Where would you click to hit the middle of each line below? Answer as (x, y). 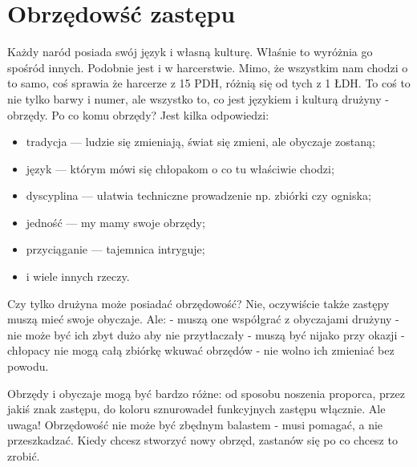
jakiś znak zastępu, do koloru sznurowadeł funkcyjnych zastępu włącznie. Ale (196, 409)
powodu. (28, 366)
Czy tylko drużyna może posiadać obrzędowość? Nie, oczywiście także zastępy (198, 303)
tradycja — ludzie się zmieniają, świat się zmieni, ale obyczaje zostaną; (200, 142)
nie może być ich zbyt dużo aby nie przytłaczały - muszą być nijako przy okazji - (206, 334)
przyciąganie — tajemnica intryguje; (115, 249)
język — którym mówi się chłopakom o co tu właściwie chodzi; (180, 168)
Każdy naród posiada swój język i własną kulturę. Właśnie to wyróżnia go (190, 52)
